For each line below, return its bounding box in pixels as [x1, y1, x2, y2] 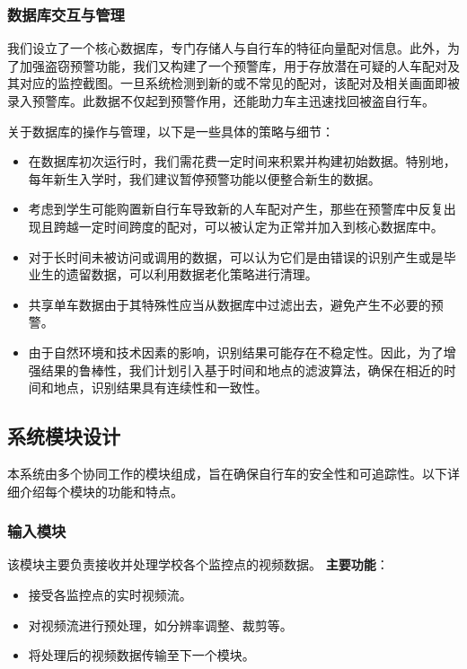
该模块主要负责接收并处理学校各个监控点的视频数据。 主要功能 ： [7, 555, 389, 574]
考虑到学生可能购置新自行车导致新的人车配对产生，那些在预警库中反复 [28, 199, 444, 218]
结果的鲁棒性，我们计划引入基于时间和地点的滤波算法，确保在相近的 [40, 360, 444, 379]
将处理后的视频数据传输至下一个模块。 [28, 646, 255, 665]
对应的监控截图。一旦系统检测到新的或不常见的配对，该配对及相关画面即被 [19, 74, 460, 92]
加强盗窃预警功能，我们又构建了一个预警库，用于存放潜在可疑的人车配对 [19, 56, 447, 75]
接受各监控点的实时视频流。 [28, 585, 192, 603]
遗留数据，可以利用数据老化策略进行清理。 [66, 265, 318, 284]
